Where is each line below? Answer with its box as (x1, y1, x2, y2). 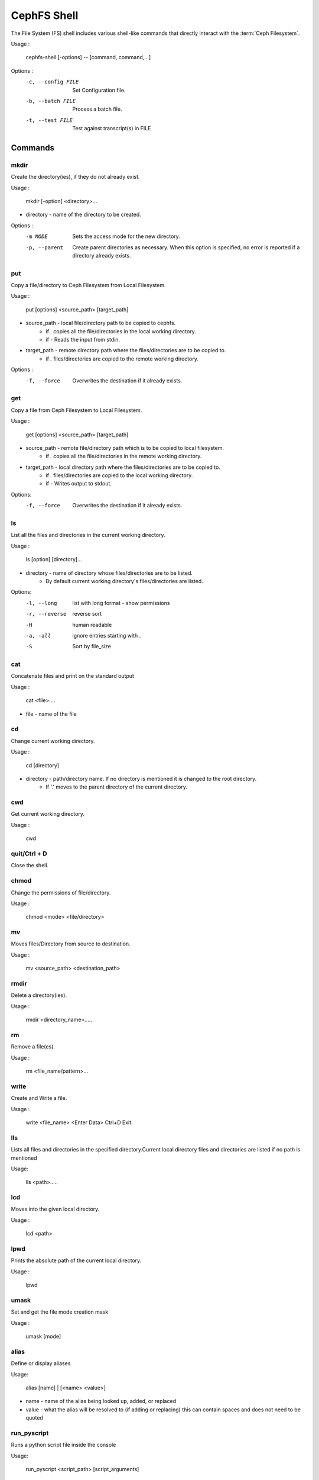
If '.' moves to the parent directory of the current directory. (45, 783, 188, 790)
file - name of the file (25, 710, 77, 718)
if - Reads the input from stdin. (45, 336, 121, 343)
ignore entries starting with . (72, 632, 141, 639)
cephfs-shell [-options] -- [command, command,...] (25, 54, 151, 61)
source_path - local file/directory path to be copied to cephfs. (25, 320, 176, 327)
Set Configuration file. (72, 86, 126, 94)
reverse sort (72, 610, 102, 617)
